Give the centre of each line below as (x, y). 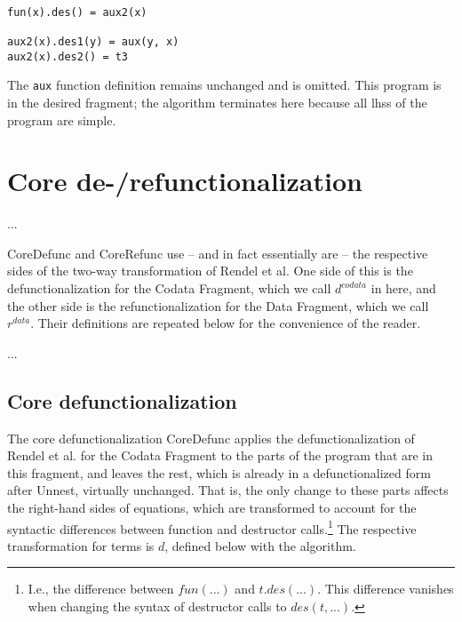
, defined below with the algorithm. (260, 545)
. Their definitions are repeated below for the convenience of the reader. (226, 323)
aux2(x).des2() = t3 (68, 56)
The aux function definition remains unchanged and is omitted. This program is (224, 85)
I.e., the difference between (101, 589)
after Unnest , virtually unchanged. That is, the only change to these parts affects (228, 490)
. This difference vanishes (386, 589)
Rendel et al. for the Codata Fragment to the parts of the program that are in (220, 455)
